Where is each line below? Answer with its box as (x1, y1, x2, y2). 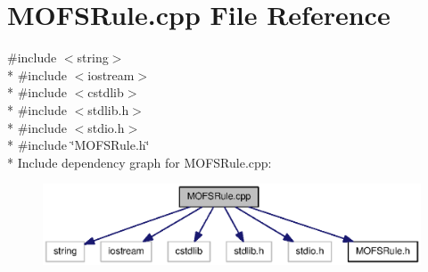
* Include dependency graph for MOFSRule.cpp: (7, 152, 272, 171)
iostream (87, 65, 135, 84)
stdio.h (87, 118, 125, 136)
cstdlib (87, 83, 124, 102)
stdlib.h (87, 100, 129, 119)
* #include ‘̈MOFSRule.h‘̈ (7, 136, 150, 154)
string (77, 48, 109, 67)
